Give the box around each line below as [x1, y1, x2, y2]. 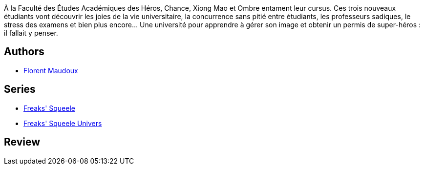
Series [4, 83, 36, 96]
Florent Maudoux [23, 66, 78, 75]
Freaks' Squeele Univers [23, 119, 102, 127]
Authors [4, 45, 44, 58]
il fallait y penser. [4, 29, 58, 37]
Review [4, 136, 41, 148]
